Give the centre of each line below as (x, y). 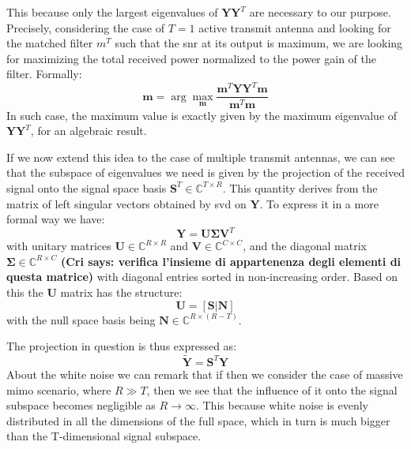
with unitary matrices (59, 246)
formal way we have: (56, 219)
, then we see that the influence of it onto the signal (272, 389)
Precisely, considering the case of (85, 27)
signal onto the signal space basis (87, 187)
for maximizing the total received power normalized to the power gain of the (192, 58)
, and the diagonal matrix (305, 246)
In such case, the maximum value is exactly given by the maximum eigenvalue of (202, 115)
